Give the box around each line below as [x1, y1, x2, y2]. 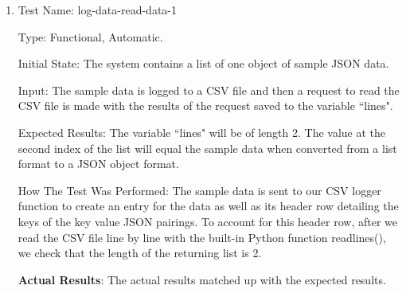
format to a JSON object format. [18, 155, 179, 172]
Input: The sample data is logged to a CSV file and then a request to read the [18, 81, 400, 98]
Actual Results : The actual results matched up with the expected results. [18, 271, 386, 287]
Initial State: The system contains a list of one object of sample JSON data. [18, 55, 389, 72]
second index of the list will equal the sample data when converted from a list [18, 139, 397, 156]
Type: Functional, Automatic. [18, 28, 163, 45]
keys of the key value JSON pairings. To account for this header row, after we [18, 213, 398, 229]
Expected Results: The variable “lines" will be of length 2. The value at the [18, 123, 386, 140]
